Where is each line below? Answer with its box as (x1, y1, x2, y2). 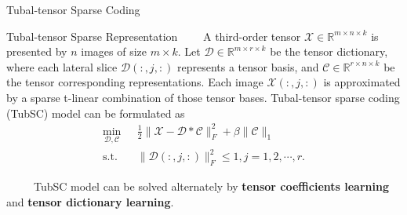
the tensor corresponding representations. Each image (6, 74, 263, 90)
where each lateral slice (6, 58, 118, 75)
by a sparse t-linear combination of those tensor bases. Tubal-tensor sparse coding (6, 89, 400, 105)
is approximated (323, 74, 401, 90)
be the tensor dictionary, (270, 43, 388, 60)
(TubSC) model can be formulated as (6, 104, 185, 121)
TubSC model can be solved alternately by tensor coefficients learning (33, 178, 389, 195)
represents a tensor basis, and (177, 58, 319, 75)
